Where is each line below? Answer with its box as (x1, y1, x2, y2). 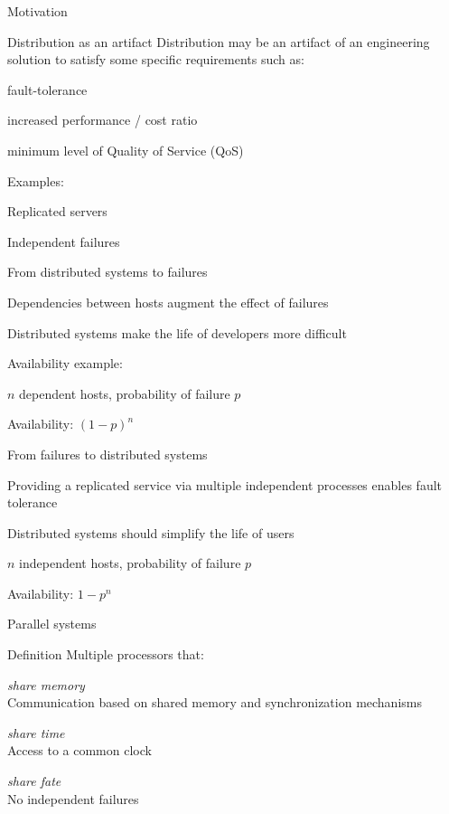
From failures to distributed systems (7, 444, 208, 463)
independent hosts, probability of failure (19, 554, 241, 573)
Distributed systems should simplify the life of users (7, 523, 295, 542)
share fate (7, 771, 61, 790)
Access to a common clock (7, 741, 152, 760)
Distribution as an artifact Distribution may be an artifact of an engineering (7, 32, 430, 51)
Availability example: (7, 354, 123, 373)
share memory (7, 675, 85, 694)
